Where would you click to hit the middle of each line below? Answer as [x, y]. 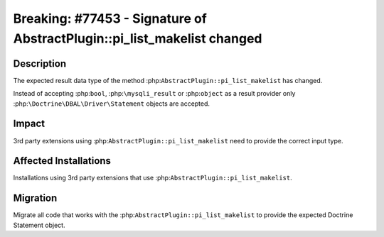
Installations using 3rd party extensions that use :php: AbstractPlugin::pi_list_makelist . [153, 178]
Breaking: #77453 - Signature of [110, 18]
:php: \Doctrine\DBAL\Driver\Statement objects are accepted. [111, 104]
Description [40, 64]
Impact [29, 124]
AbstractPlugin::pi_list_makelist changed [138, 38]
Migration [35, 198]
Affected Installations [62, 161]
